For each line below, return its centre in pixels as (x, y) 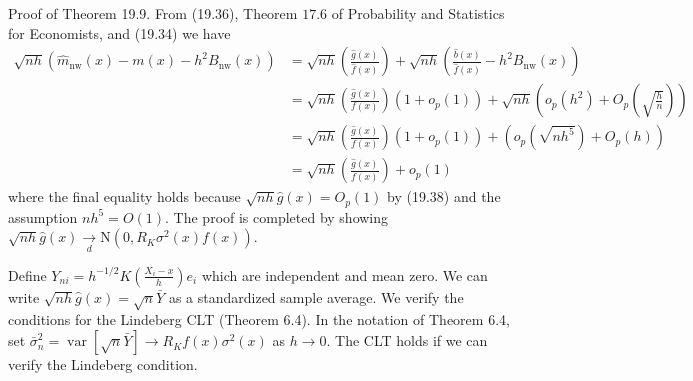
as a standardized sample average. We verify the (316, 296)
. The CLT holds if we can (407, 340)
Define (27, 274)
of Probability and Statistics (418, 13)
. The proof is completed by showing (277, 216)
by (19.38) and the (444, 196)
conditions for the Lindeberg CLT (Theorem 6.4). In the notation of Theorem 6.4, (259, 319)
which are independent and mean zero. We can (344, 274)
